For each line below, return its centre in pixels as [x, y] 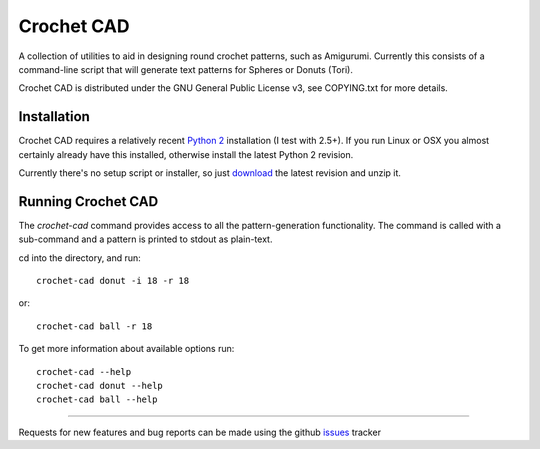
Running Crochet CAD [88, 201]
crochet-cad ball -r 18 [94, 326]
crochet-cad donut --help [100, 386]
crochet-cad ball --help [97, 399]
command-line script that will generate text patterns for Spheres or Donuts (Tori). [186, 69]
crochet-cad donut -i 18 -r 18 [113, 281]
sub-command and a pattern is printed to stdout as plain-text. [145, 239]
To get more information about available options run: [126, 349]
